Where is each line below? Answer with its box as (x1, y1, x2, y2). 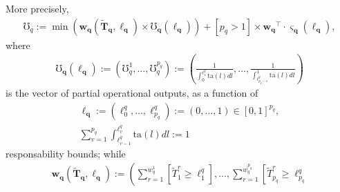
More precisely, (6, 1, 69, 15)
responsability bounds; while (6, 146, 126, 160)
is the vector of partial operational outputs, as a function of (6, 86, 258, 100)
